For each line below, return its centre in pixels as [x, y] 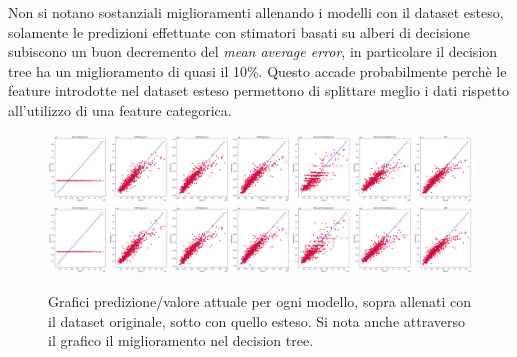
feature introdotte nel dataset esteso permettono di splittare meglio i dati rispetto [259, 90]
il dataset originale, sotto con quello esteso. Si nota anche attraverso [256, 320]
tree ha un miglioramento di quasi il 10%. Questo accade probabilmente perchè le [257, 70]
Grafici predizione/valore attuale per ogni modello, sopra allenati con [260, 300]
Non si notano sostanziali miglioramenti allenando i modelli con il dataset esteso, [256, 12]
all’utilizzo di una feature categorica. [120, 109]
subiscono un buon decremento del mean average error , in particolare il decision [253, 51]
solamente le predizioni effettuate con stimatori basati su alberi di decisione [239, 31]
